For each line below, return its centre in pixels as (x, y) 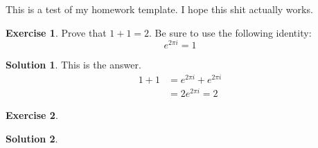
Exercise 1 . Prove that (56, 32)
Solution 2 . (32, 138)
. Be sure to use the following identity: (230, 32)
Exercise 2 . (32, 115)
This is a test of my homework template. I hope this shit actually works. (159, 9)
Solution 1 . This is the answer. (73, 65)
